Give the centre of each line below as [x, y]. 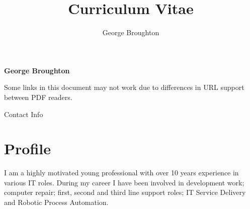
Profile [27, 148]
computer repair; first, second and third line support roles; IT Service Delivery [125, 192]
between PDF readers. [38, 97]
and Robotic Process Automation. [56, 202]
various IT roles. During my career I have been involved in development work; [124, 182]
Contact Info [24, 114]
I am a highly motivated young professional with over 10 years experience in [121, 173]
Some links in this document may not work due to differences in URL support [124, 87]
